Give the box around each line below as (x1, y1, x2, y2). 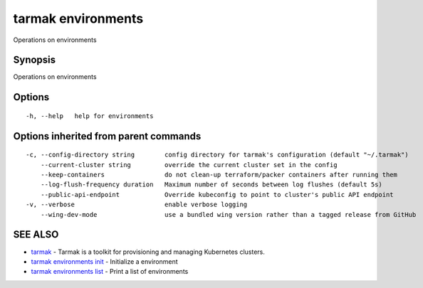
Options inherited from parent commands (13, 130, 202, 142)
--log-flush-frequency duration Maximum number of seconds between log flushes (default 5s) (40, 181, 382, 188)
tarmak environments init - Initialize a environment (31, 257, 178, 266)
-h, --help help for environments (26, 112, 154, 120)
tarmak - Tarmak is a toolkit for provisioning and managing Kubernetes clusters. (31, 247, 265, 256)
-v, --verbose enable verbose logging (26, 201, 248, 209)
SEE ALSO (13, 228, 59, 241)
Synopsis (13, 54, 56, 66)
